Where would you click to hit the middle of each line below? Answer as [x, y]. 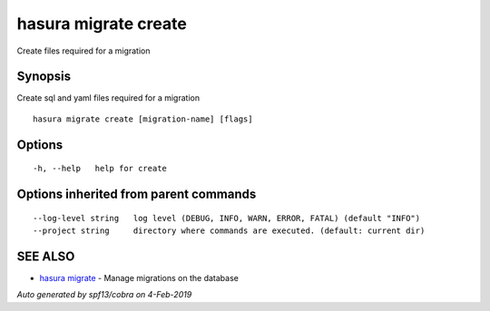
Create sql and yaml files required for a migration [108, 98]
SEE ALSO [46, 256]
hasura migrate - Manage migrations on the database [139, 277]
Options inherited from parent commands [137, 194]
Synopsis [44, 77]
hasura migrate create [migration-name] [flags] [143, 119]
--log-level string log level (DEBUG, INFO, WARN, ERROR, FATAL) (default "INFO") [227, 218]
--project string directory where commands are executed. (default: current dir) [229, 231]
